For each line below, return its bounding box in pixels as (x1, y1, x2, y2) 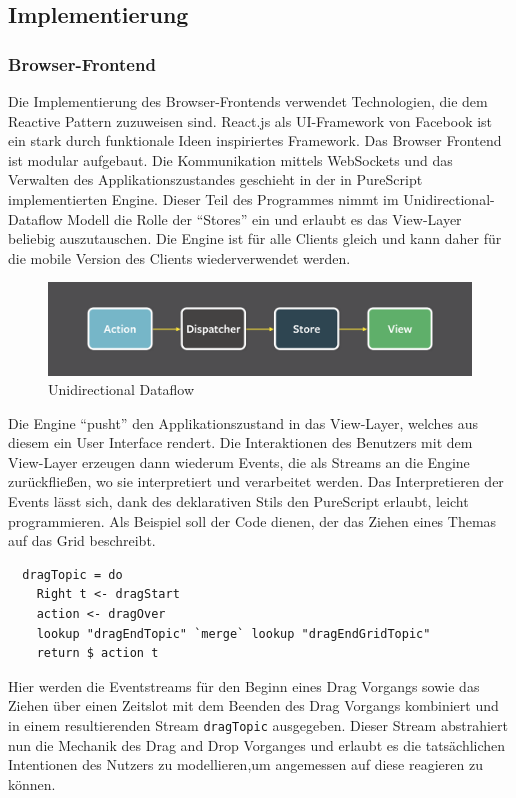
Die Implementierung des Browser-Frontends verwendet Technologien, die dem (8, 91, 488, 111)
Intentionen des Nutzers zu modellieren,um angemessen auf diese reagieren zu (8, 754, 483, 775)
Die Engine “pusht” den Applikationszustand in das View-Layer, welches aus (8, 412, 479, 433)
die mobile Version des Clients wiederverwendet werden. (8, 247, 351, 268)
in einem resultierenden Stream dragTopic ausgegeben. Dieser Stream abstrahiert (8, 715, 508, 735)
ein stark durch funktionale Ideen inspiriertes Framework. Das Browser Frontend (8, 130, 502, 151)
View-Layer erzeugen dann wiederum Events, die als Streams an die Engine (8, 451, 470, 472)
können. (8, 773, 56, 794)
